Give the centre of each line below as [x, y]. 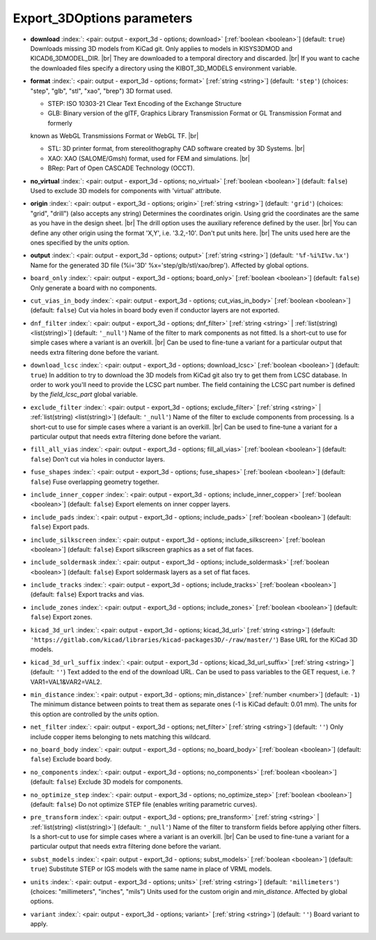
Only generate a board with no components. [93, 288]
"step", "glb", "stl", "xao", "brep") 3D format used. [101, 91]
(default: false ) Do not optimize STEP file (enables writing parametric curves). [144, 804]
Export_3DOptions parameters [103, 18]
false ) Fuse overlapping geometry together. [95, 482]
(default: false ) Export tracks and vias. [87, 594]
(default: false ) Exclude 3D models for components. [107, 782]
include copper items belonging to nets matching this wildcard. [121, 736]
